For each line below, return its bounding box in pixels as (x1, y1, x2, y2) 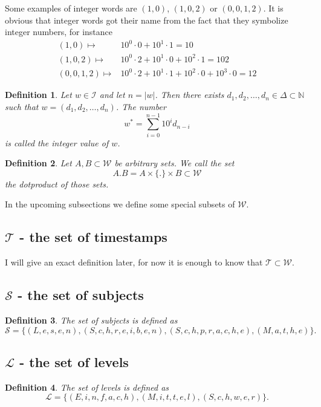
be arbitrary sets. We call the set (114, 157, 235, 169)
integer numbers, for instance (5, 25, 112, 38)
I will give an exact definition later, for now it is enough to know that (5, 256, 263, 269)
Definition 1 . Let (5, 88, 72, 101)
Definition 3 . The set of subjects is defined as (5, 314, 178, 327)
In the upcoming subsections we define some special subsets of (5, 198, 235, 210)
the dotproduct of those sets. (5, 177, 109, 190)
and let (99, 88, 125, 101)
